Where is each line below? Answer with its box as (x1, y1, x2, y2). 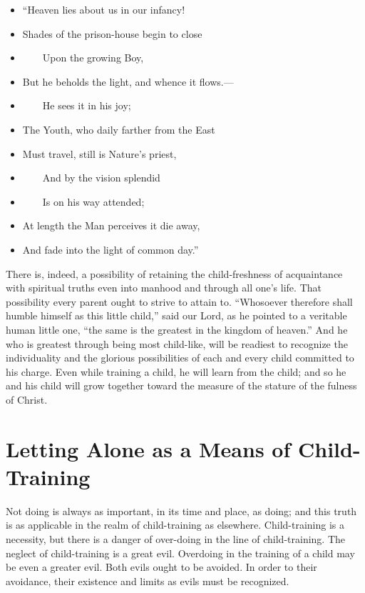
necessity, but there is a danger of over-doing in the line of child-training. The (6, 531, 346, 546)
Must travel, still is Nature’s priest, (22, 146, 177, 161)
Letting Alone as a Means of (6, 434, 291, 463)
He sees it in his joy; (42, 98, 131, 113)
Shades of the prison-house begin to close (22, 26, 202, 41)
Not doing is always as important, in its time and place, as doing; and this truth (6, 503, 357, 518)
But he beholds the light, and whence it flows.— (22, 74, 234, 89)
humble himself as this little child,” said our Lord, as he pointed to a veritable (6, 308, 347, 323)
